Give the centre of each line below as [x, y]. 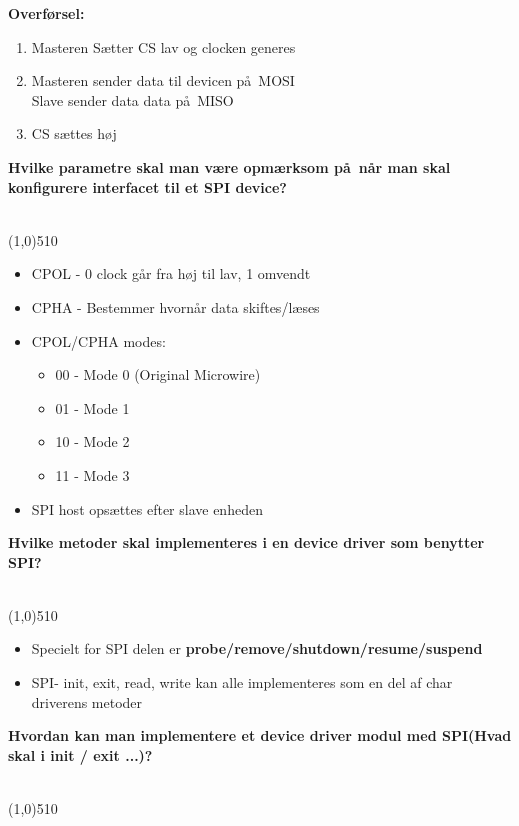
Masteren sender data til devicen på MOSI [163, 80]
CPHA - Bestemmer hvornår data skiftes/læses [175, 306]
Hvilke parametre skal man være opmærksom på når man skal [229, 166]
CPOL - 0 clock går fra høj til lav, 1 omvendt [171, 273]
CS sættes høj [74, 133]
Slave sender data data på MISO [132, 99]
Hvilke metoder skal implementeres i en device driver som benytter [246, 542]
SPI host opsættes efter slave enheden [147, 508]
